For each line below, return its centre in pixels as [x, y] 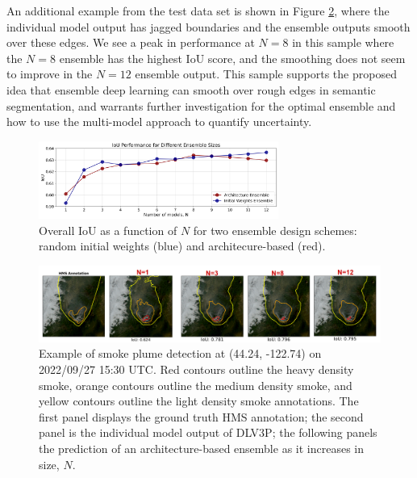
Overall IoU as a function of [108, 230]
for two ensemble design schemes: [275, 230]
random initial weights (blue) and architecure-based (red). [182, 246]
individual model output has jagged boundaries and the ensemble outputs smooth [208, 26]
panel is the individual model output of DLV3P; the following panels [208, 432]
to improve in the [50, 74]
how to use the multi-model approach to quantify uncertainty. [159, 122]
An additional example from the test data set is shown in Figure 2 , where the [198, 10]
